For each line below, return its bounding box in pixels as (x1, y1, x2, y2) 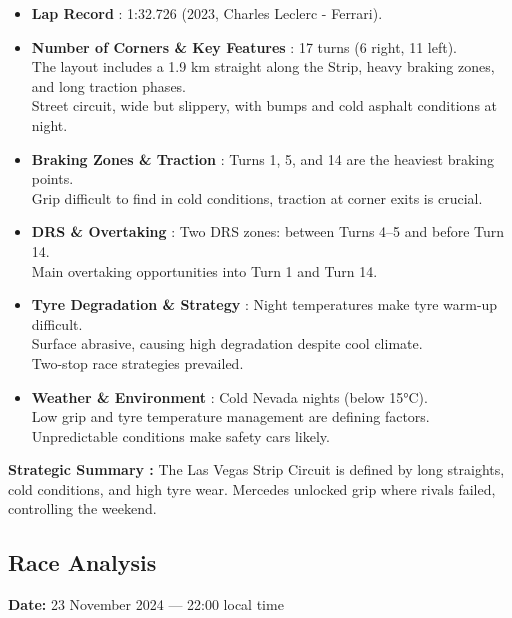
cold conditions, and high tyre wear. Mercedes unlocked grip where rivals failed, (8, 478, 496, 499)
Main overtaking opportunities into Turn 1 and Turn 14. (31, 260, 378, 281)
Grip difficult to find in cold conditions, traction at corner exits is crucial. (31, 187, 483, 208)
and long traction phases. (31, 75, 187, 96)
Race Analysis (8, 547, 157, 578)
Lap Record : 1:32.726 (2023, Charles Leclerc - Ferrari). (31, 3, 383, 23)
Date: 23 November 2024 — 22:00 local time (8, 594, 284, 615)
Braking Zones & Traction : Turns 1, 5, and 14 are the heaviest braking (31, 148, 494, 169)
